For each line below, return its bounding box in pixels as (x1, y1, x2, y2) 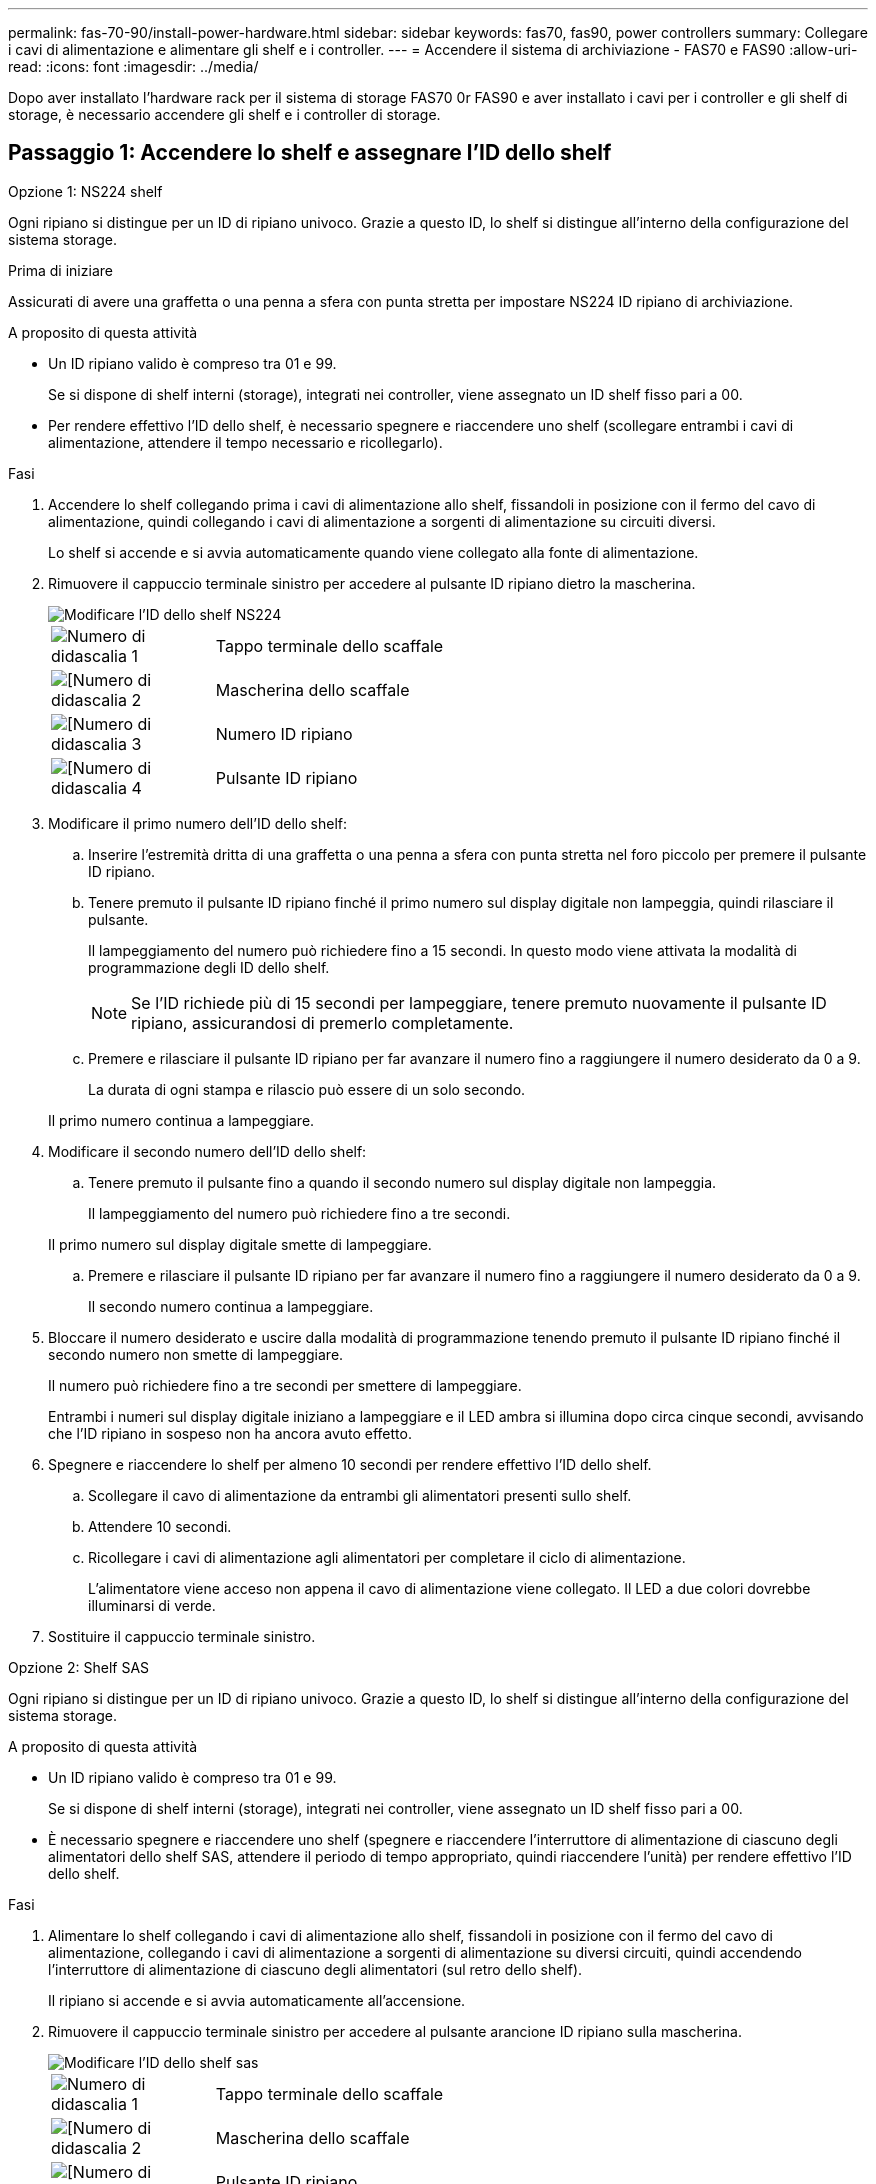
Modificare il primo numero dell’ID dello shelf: (48, 814, 347, 832)
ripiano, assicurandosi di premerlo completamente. (131, 1012, 514, 1033)
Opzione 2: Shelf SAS (8, 1658, 150, 1676)
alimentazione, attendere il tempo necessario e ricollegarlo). (48, 433, 443, 451)
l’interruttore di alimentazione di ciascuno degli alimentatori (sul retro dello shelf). (48, 1960, 583, 1978)
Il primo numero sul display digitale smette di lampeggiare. (48, 1235, 432, 1253)
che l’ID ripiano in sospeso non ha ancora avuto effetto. (48, 1424, 412, 1442)
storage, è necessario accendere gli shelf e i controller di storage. (8, 106, 441, 123)
